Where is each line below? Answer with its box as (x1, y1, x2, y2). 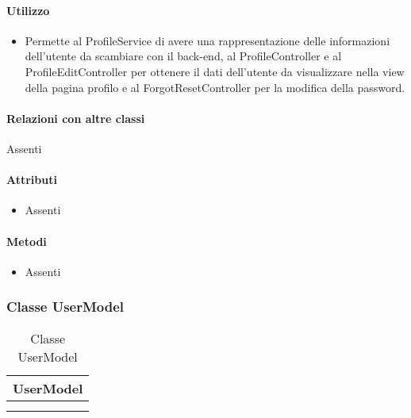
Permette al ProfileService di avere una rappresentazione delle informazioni (25, 32, 390, 48)
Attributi (6, 171, 57, 188)
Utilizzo (6, 2, 50, 18)
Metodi (6, 232, 47, 249)
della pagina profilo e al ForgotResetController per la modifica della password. (25, 79, 405, 95)
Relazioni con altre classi (6, 109, 145, 126)
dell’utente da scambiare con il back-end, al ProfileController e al (25, 48, 342, 64)
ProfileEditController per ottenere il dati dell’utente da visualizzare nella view (25, 63, 405, 79)
